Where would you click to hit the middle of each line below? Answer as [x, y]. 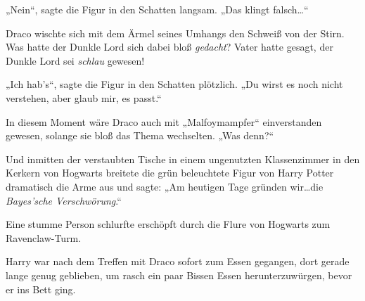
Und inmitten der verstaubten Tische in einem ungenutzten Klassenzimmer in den [183, 159]
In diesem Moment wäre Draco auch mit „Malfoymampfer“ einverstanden [164, 121]
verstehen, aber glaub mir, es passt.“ [84, 97]
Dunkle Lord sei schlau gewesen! [75, 60]
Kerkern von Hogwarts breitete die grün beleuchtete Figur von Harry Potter [170, 173]
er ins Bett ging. [41, 289]
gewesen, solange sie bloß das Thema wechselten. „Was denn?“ [140, 135]
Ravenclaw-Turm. [44, 237]
